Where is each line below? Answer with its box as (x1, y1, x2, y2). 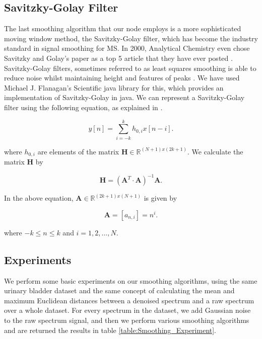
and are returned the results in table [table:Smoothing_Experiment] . (4, 324, 217, 335)
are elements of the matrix (37, 146, 119, 156)
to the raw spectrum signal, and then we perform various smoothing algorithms (4, 314, 249, 325)
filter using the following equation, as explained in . (4, 102, 163, 112)
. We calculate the (187, 146, 243, 156)
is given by (144, 193, 177, 203)
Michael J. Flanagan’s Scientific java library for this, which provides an (4, 82, 224, 93)
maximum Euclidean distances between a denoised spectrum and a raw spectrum (4, 295, 254, 305)
